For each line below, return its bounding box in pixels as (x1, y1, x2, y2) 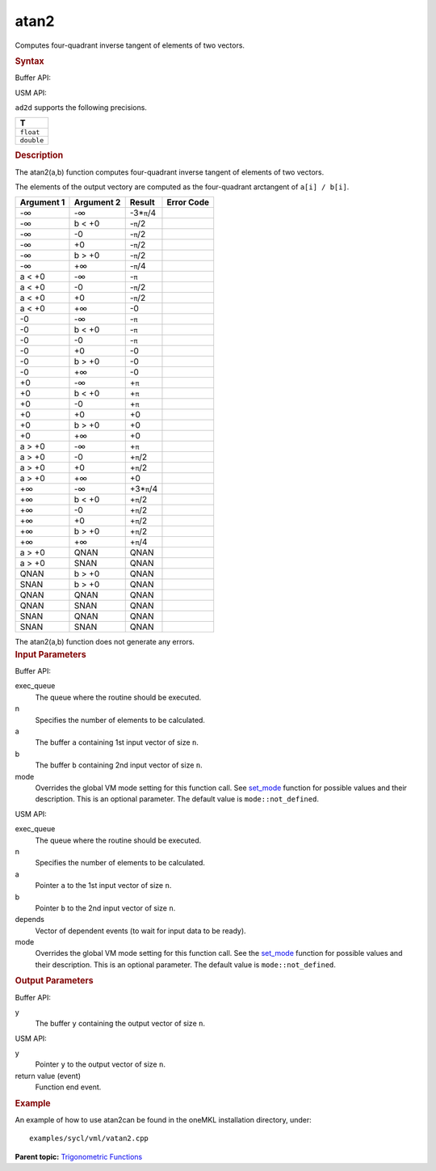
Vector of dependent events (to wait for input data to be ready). (35, 926, 246, 936)
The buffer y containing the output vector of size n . (35, 1019, 206, 1029)
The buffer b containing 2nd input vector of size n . (35, 760, 203, 770)
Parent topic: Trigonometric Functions (15, 1152, 143, 1161)
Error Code (166, 197, 210, 208)
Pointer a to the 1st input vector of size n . (35, 881, 172, 890)
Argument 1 (19, 197, 65, 208)
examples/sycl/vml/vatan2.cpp (29, 1134, 149, 1144)
